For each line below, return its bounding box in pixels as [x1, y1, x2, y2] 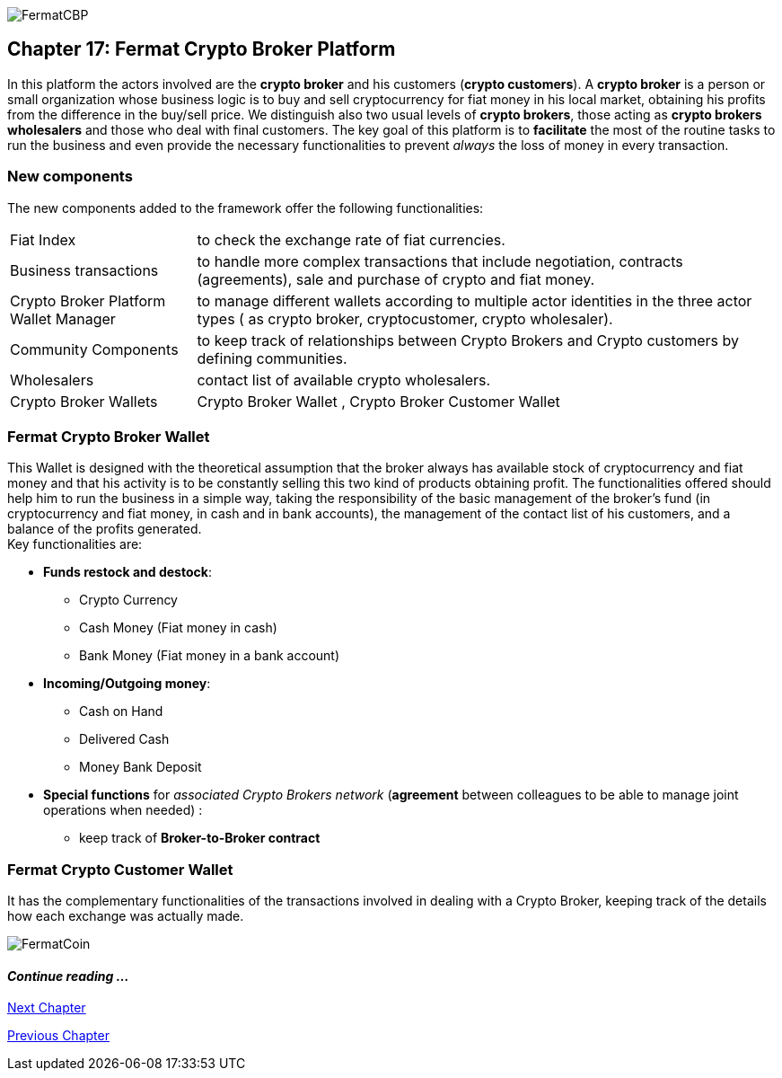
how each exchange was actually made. [7, 908, 244, 924]
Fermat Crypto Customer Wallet [7, 860, 233, 879]
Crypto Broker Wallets [10, 392, 158, 411]
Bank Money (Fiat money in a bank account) [79, 648, 340, 664]
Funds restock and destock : [43, 564, 212, 580]
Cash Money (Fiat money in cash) [79, 620, 277, 636]
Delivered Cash [79, 731, 170, 747]
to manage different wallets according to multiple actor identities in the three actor [197, 291, 752, 310]
